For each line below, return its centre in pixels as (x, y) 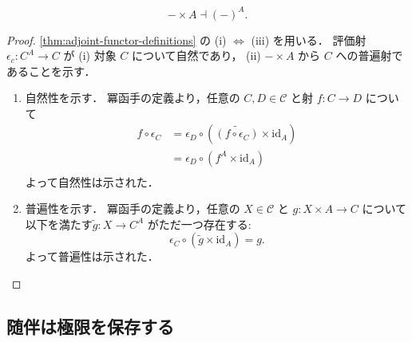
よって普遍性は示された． (92, 256)
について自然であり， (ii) (196, 55)
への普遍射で (369, 55)
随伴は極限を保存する (90, 326)
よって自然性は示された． (92, 181)
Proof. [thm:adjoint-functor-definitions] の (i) (117, 39)
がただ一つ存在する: (199, 224)
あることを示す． (51, 71)
